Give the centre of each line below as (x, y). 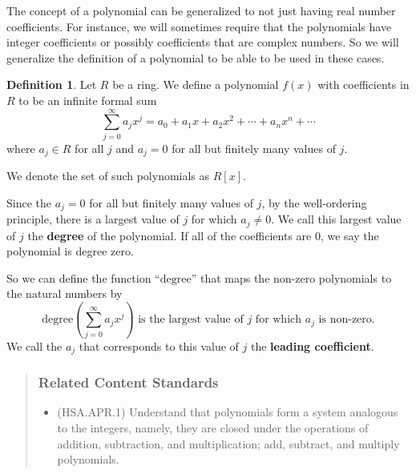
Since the (29, 202)
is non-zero (345, 320)
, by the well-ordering (314, 202)
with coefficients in (363, 84)
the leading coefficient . (312, 345)
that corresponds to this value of (159, 345)
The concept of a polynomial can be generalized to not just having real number (201, 10)
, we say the (349, 235)
